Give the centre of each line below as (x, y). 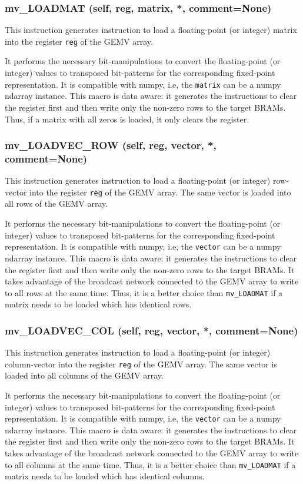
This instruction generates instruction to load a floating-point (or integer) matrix (151, 30)
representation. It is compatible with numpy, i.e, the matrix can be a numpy (143, 84)
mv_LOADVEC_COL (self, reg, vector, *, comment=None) (151, 330)
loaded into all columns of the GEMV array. (84, 375)
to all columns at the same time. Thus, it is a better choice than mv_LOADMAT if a (150, 464)
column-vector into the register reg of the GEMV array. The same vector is (141, 364)
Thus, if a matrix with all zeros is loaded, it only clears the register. (127, 119)
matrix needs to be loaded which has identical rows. (98, 304)
